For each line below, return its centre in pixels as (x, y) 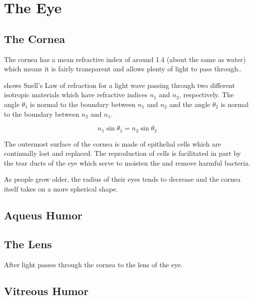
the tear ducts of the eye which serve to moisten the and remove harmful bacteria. (127, 162)
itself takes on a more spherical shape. (61, 188)
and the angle (190, 104)
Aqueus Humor (43, 215)
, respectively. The (206, 95)
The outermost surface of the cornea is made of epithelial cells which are (113, 143)
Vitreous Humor (46, 290)
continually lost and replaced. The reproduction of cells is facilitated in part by (123, 153)
